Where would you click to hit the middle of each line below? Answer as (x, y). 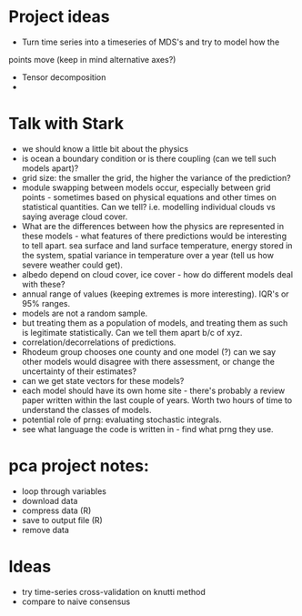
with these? (43, 284)
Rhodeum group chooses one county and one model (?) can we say (149, 351)
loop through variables (64, 491)
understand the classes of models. (86, 409)
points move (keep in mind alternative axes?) (92, 59)
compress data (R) (56, 510)
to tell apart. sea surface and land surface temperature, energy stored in (157, 245)
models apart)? (50, 168)
